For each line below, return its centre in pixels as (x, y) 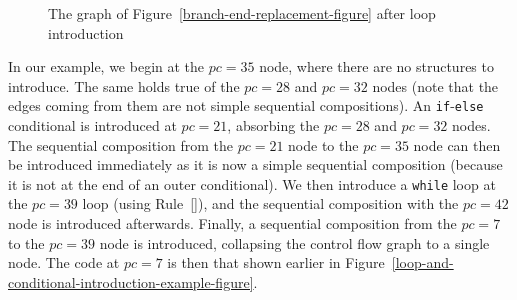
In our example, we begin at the (106, 66)
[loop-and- (422, 262)
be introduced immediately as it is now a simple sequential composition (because (255, 164)
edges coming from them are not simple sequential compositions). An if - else (246, 105)
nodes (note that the (435, 85)
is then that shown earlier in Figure (276, 262)
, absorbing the (273, 125)
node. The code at (64, 262)
